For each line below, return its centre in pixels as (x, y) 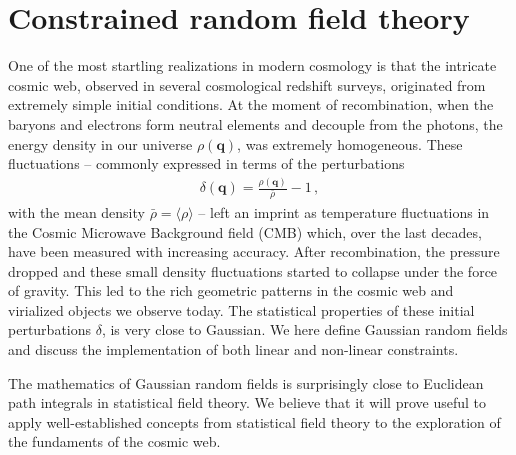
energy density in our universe (100, 143)
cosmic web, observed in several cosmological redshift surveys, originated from (247, 84)
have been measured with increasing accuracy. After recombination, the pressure (254, 251)
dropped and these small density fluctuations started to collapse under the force (253, 270)
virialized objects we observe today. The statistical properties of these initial (241, 309)
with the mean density (76, 211)
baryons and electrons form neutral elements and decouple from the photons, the (255, 123)
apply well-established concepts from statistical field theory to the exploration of (254, 421)
